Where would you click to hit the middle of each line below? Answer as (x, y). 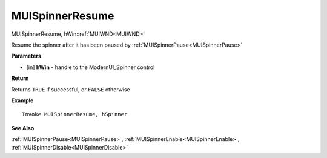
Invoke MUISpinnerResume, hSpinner (75, 114)
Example (22, 100)
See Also (23, 128)
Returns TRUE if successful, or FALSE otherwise (71, 89)
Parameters (26, 56)
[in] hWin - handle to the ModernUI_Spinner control (91, 67)
